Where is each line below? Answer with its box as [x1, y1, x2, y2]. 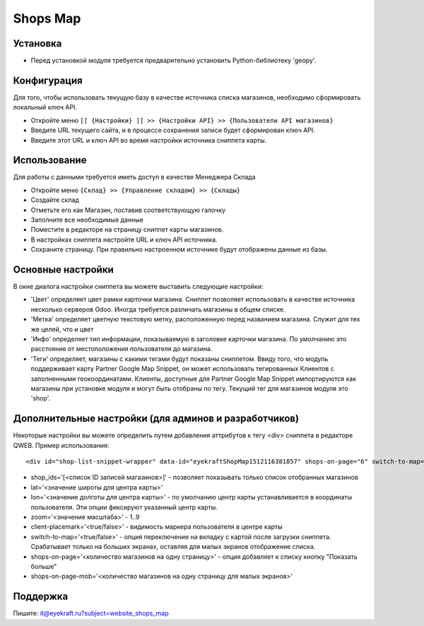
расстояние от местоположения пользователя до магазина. [30, 345, 213, 353]
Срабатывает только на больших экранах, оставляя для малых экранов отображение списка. [30, 543, 316, 551]
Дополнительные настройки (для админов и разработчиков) [13, 413, 300, 425]
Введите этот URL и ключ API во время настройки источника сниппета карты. [30, 136, 267, 144]
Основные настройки [13, 264, 114, 276]
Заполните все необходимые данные [30, 215, 144, 224]
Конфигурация [13, 74, 83, 86]
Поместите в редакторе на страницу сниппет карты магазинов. [30, 225, 224, 234]
